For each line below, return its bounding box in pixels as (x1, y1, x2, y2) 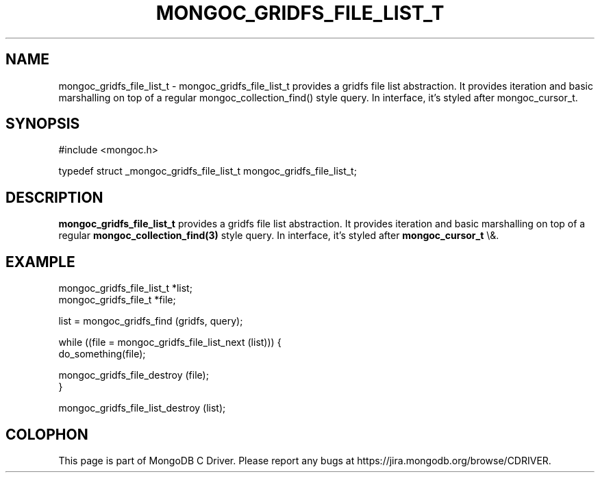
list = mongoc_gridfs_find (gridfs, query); (58, 315, 243, 327)
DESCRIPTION (5, 188, 103, 206)
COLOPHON (5, 425, 88, 443)
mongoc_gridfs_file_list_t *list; (58, 282, 192, 294)
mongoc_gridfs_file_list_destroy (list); (58, 402, 226, 414)
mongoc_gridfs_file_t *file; (58, 294, 176, 306)
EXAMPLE (5, 253, 75, 271)
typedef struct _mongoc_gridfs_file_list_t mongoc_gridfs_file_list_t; (58, 165, 357, 177)
